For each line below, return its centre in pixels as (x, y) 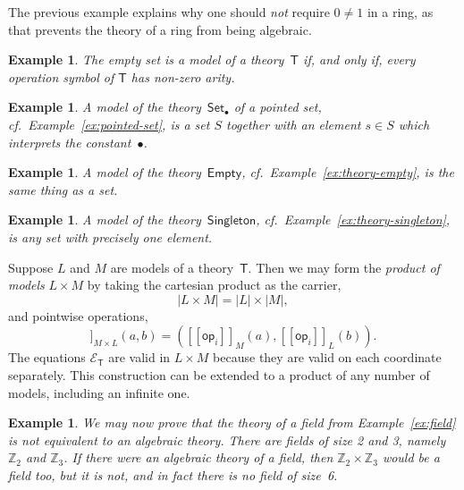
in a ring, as (400, 12)
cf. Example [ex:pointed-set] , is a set (109, 124)
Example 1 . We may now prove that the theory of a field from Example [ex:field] (232, 422)
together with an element (294, 124)
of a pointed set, (278, 107)
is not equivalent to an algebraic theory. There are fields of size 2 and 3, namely (227, 439)
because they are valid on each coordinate (327, 357)
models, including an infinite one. (99, 392)
